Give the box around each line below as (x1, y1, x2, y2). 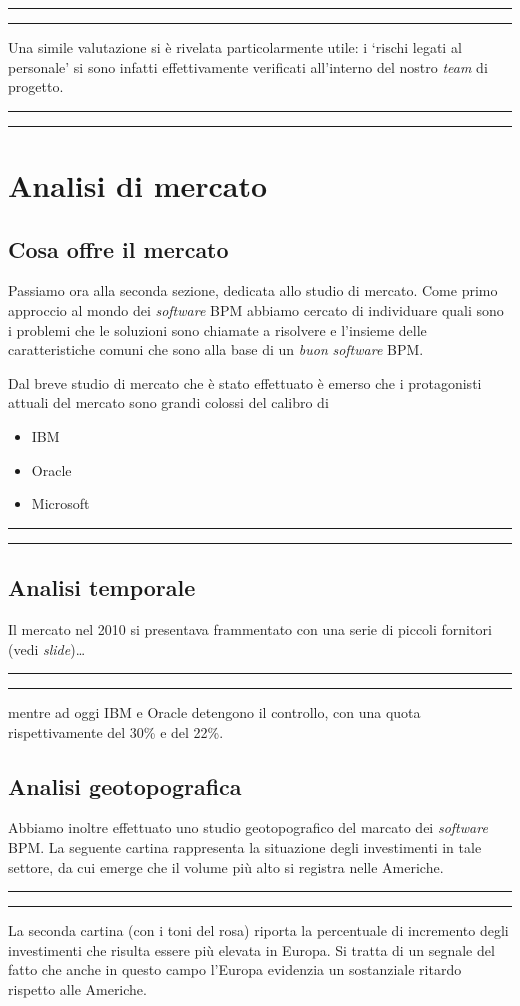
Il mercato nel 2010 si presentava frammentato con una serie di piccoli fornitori (8, 618, 492, 639)
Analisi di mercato (8, 164, 268, 205)
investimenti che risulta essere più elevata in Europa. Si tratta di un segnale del (8, 939, 495, 960)
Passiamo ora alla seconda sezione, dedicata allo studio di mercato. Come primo (8, 280, 498, 301)
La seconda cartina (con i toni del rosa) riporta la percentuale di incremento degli (8, 920, 509, 941)
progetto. (8, 76, 64, 97)
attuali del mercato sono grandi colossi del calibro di (8, 392, 329, 413)
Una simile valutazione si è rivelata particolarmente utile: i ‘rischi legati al (8, 37, 462, 57)
